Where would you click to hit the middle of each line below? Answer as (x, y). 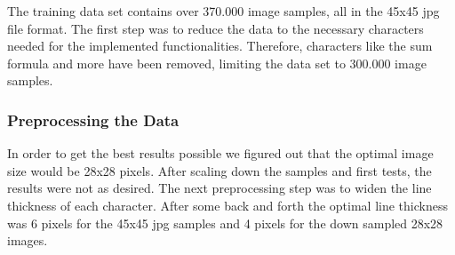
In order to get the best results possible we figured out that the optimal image (220, 153)
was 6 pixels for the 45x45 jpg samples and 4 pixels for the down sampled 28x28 (225, 223)
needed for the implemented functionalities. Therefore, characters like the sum (220, 46)
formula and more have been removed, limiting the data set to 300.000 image (217, 63)
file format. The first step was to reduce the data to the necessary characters (216, 28)
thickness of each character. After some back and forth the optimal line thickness (227, 205)
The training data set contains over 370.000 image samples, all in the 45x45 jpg (224, 11)
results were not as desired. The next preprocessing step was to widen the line (220, 188)
